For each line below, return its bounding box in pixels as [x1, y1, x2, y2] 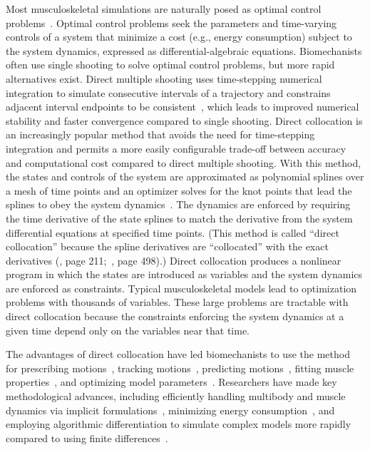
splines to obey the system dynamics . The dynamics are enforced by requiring [6, 197, 351, 212]
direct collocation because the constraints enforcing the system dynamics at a [6, 309, 344, 324]
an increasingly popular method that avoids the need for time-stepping [6, 127, 315, 142]
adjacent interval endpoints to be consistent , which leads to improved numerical [6, 99, 359, 114]
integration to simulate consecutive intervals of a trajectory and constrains [6, 85, 331, 100]
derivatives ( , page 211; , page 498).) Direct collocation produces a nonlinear [6, 252, 341, 267]
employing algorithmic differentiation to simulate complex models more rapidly [6, 416, 351, 431]
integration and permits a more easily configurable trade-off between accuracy [6, 140, 346, 155]
